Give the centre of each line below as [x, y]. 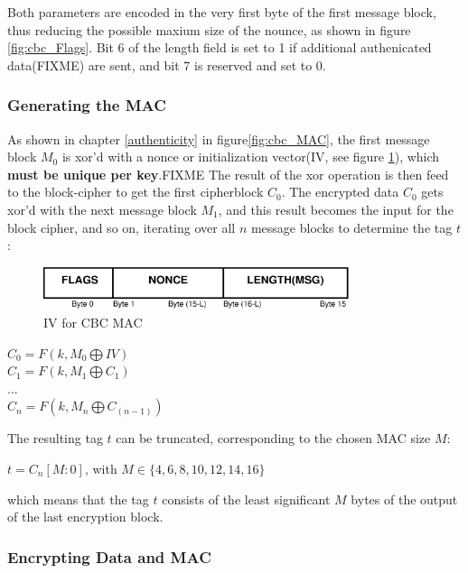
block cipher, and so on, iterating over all [122, 227]
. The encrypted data [340, 192]
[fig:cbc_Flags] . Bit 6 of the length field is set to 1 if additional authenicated [220, 47]
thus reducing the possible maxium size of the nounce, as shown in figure [209, 29]
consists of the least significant [246, 499]
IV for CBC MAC [93, 323]
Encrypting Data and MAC [109, 556]
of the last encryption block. [85, 517]
